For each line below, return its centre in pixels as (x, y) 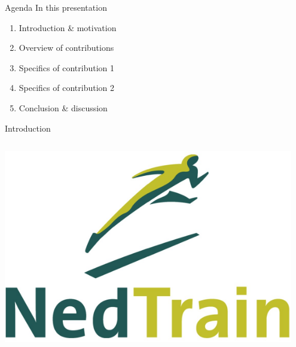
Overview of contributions (66, 48)
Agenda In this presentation (56, 7)
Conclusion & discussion (63, 107)
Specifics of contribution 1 (66, 67)
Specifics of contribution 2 (66, 88)
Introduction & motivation (68, 27)
